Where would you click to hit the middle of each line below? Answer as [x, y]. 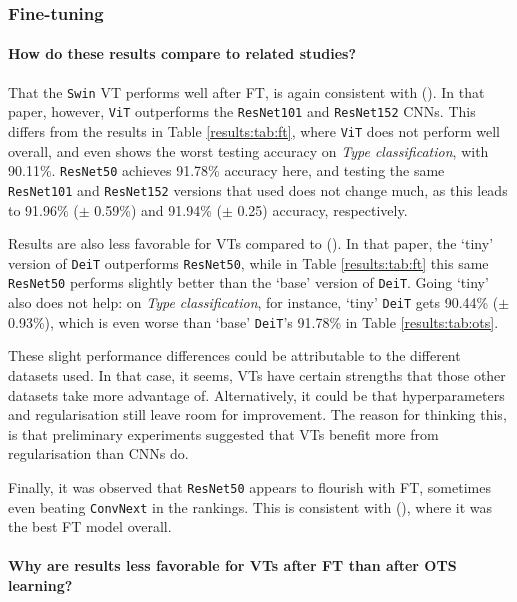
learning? [40, 584]
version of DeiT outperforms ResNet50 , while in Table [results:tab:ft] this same [248, 262]
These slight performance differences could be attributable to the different [234, 355]
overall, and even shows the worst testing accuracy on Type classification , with [248, 150]
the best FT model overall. [90, 526]
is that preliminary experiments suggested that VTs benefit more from [223, 433]
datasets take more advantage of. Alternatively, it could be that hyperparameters [256, 394]
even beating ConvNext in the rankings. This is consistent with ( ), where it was [250, 506]
